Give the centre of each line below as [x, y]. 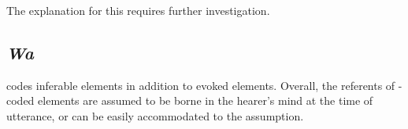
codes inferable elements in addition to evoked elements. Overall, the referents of [201, 85]
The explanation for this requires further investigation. [138, 10]
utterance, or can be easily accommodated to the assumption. [155, 115]
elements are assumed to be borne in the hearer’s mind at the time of [206, 100]
